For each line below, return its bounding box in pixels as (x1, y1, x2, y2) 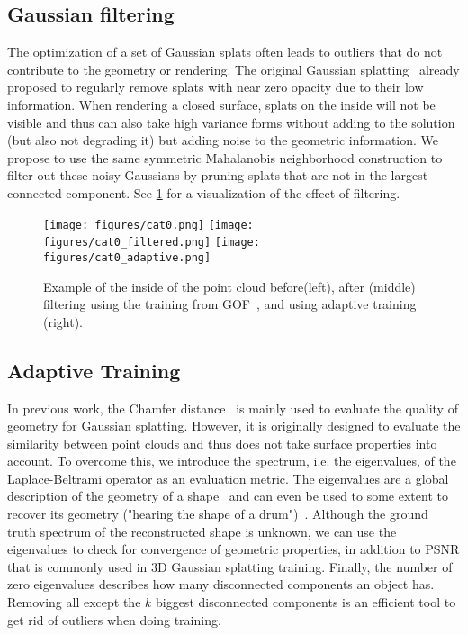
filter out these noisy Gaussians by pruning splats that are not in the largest (7, 166, 428, 185)
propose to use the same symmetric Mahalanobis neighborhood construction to (7, 148, 443, 167)
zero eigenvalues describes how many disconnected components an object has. (7, 575, 435, 594)
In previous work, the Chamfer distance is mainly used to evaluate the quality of (7, 398, 458, 417)
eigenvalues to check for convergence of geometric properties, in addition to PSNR (7, 540, 460, 558)
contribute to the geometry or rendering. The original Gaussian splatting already (7, 59, 460, 78)
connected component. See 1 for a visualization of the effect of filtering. (7, 183, 400, 202)
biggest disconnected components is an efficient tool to (155, 593, 456, 612)
